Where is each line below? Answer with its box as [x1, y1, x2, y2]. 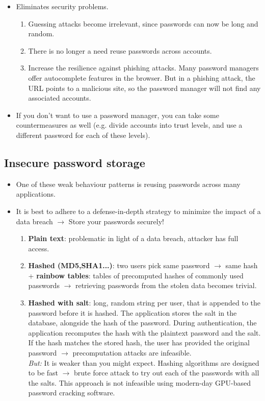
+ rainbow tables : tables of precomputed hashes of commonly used [28, 270, 244, 280]
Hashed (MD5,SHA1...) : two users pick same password [28, 260, 210, 271]
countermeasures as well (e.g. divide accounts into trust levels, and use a [16, 120, 243, 130]
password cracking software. [28, 387, 115, 398]
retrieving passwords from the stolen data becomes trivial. [75, 280, 257, 291]
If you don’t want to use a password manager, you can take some [16, 109, 219, 120]
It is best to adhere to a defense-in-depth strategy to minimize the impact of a [16, 205, 261, 216]
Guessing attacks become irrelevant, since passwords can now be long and [28, 18, 258, 29]
